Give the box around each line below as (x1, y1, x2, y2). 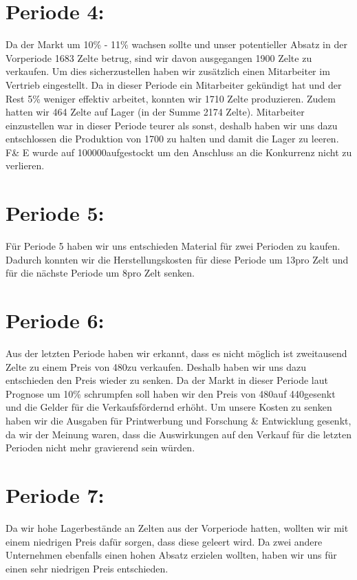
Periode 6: (6, 306, 105, 334)
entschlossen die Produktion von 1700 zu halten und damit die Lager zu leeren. (6, 131, 339, 146)
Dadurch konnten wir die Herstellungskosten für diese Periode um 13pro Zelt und (6, 252, 349, 266)
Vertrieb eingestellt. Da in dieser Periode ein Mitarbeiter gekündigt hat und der (6, 77, 342, 92)
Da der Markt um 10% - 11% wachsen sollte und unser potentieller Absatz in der (6, 37, 347, 52)
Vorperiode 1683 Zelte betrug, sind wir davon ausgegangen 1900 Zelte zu (6, 50, 312, 65)
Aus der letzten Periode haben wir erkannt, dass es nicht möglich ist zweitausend (6, 346, 347, 361)
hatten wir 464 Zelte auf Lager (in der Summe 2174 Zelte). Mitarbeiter (6, 105, 305, 119)
